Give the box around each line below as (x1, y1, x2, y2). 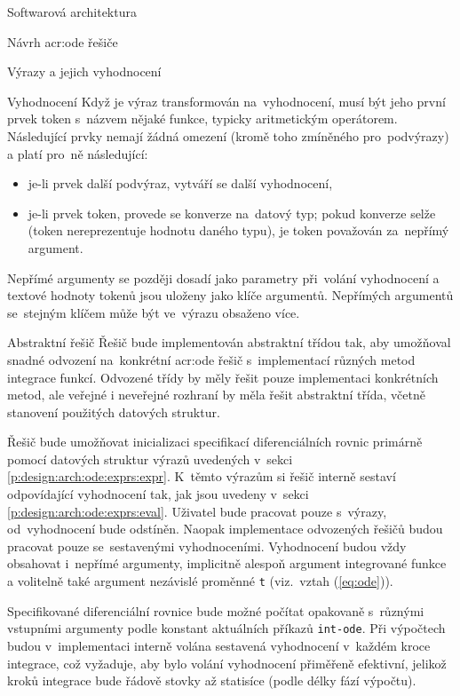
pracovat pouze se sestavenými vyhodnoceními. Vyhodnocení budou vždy (7, 536, 407, 555)
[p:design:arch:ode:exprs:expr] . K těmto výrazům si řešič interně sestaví (7, 467, 396, 486)
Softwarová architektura (7, 3, 137, 20)
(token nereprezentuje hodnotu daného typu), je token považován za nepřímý (28, 221, 449, 240)
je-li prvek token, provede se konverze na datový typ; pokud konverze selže (28, 203, 436, 222)
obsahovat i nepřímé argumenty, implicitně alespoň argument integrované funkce (7, 554, 447, 573)
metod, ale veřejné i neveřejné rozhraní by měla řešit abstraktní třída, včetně (7, 385, 425, 404)
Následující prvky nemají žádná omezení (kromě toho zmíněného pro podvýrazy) (7, 126, 449, 145)
